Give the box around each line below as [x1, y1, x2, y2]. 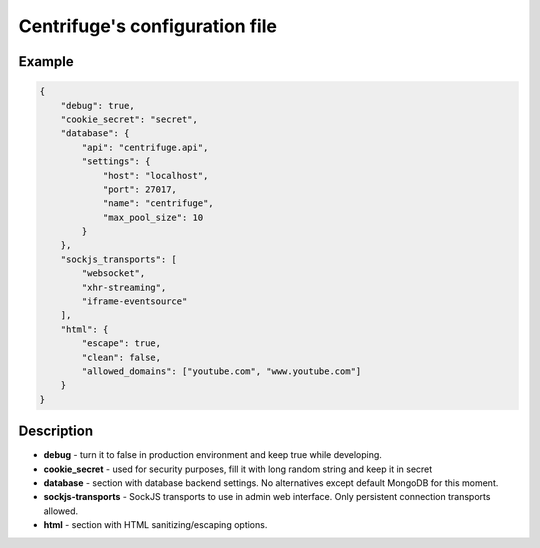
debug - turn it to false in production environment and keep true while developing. [43, 449, 382, 461]
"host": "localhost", [102, 170, 209, 181]
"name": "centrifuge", [102, 198, 214, 209]
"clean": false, [81, 351, 162, 363]
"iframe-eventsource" [81, 296, 188, 307]
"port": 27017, [102, 183, 177, 195]
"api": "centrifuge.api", [81, 141, 209, 153]
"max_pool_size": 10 [102, 211, 204, 223]
